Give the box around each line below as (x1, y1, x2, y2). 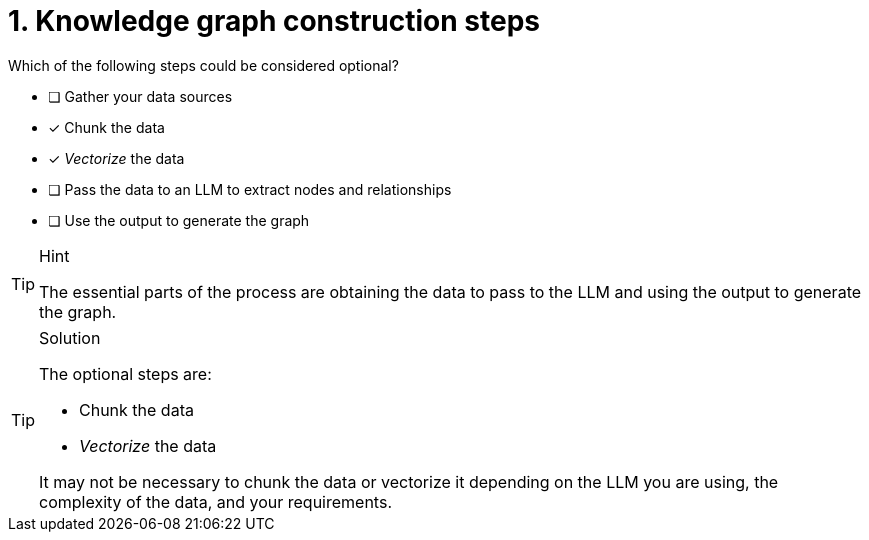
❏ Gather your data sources (48, 87, 233, 105)
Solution (39, 327, 101, 348)
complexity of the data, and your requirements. (39, 491, 392, 512)
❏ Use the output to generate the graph (48, 211, 310, 229)
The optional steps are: (39, 363, 212, 384)
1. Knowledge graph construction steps (8, 4, 541, 38)
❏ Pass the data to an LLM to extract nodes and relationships (48, 180, 452, 198)
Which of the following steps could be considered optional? (8, 56, 399, 74)
